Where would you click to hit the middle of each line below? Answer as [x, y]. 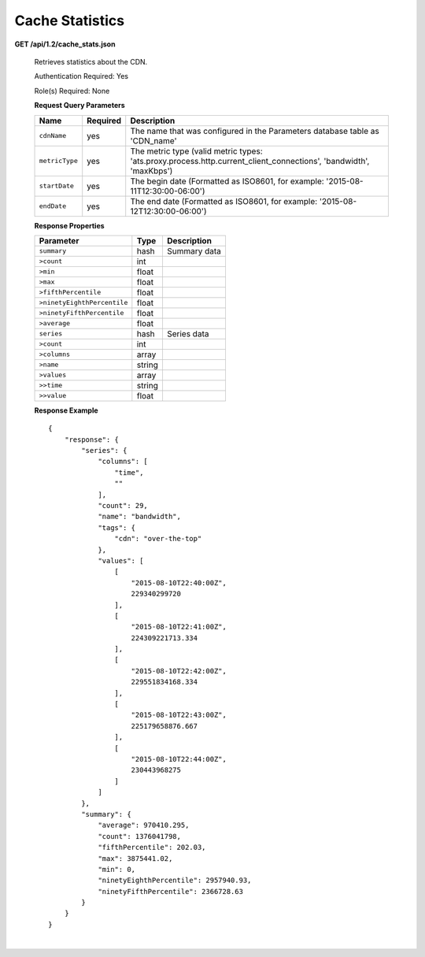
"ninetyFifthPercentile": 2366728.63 [171, 891]
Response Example [66, 410]
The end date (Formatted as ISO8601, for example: [224, 201]
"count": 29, [123, 506]
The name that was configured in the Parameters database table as [255, 131]
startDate [57, 186]
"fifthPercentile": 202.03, [152, 848]
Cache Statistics [70, 20]
